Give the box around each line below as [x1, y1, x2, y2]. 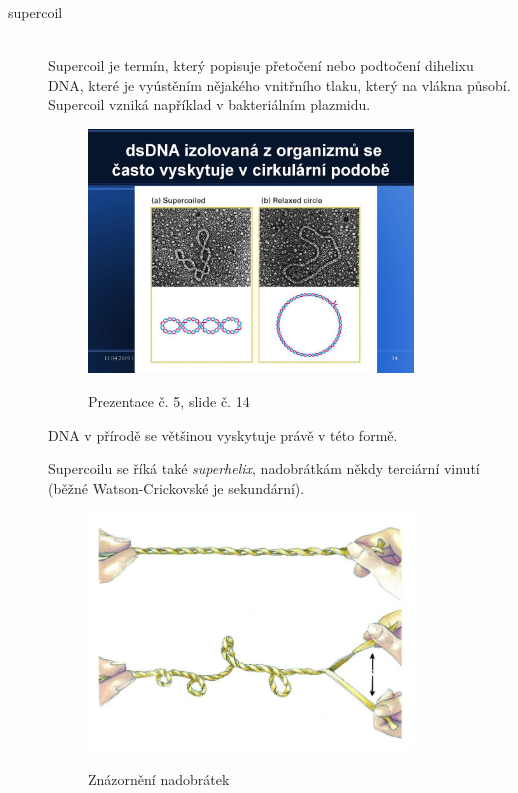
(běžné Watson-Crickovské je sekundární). [48, 477, 305, 498]
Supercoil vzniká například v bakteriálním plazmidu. [48, 94, 371, 115]
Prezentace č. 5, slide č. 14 [88, 391, 250, 412]
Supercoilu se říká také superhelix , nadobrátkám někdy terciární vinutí [48, 458, 480, 479]
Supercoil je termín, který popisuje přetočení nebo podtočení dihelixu [48, 55, 474, 76]
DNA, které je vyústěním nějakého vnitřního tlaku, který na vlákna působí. [48, 74, 511, 95]
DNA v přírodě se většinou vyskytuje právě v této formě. [48, 424, 398, 445]
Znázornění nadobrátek [88, 768, 230, 789]
